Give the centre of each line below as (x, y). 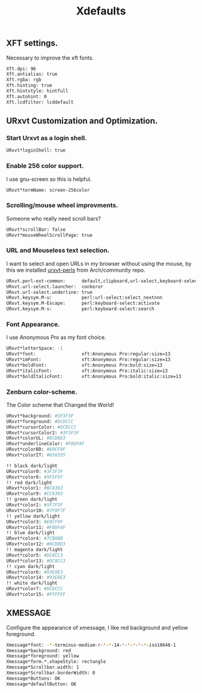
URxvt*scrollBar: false (36, 230)
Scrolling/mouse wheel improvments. (62, 206)
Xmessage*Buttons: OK (33, 678)
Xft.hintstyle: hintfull (37, 91)
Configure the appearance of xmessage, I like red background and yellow (97, 627)
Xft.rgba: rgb (24, 80)
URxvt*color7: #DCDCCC (35, 589)
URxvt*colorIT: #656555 (36, 455)
